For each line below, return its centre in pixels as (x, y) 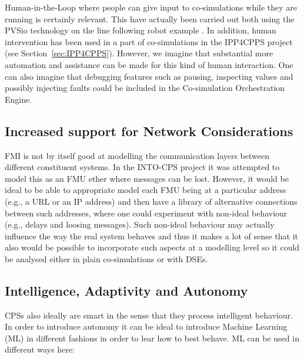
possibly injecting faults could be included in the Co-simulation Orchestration (145, 88)
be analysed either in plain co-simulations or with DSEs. (106, 258)
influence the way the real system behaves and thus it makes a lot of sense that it (152, 236)
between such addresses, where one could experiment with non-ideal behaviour (146, 213)
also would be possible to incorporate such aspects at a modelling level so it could (152, 247)
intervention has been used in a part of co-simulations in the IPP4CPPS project (149, 41)
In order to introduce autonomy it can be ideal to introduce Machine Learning (146, 326)
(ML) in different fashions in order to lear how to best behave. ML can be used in (152, 338)
